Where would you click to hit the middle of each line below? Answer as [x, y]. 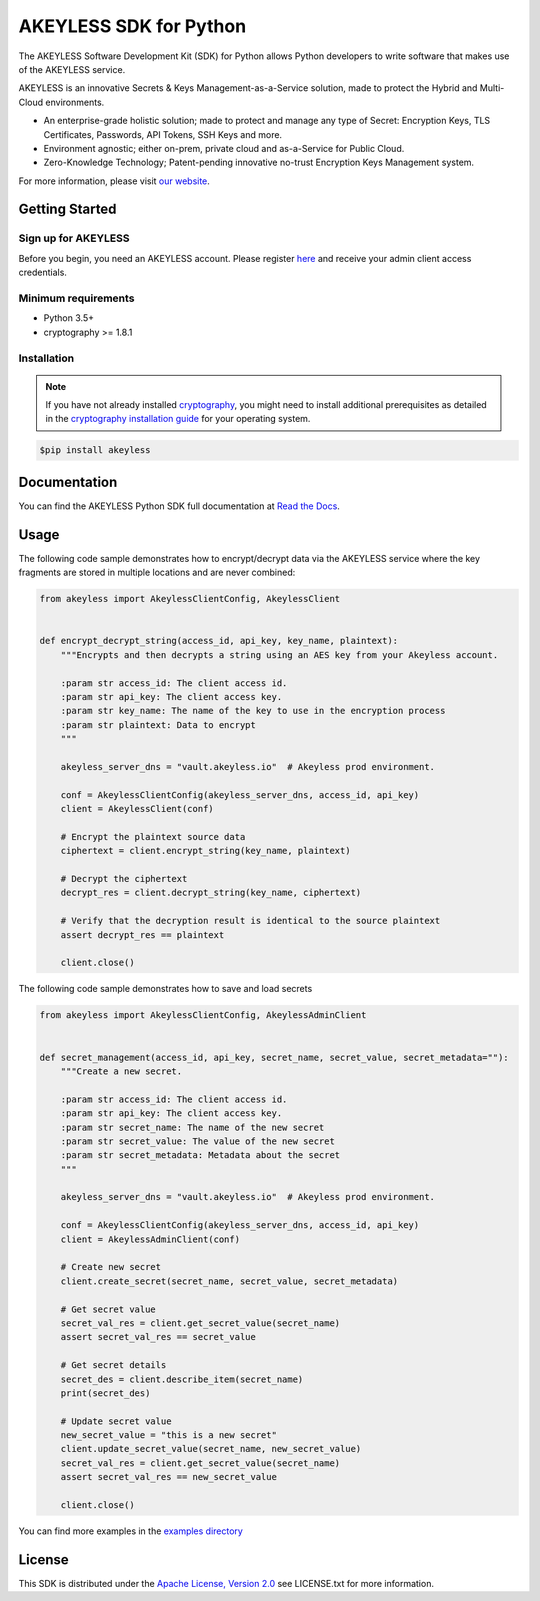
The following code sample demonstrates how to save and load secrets [165, 989]
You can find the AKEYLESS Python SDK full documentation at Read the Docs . [179, 506]
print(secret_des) [105, 1393]
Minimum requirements [76, 298]
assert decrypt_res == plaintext [142, 934]
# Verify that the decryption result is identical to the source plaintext [250, 921]
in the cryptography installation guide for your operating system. [178, 419]
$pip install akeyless [95, 450]
